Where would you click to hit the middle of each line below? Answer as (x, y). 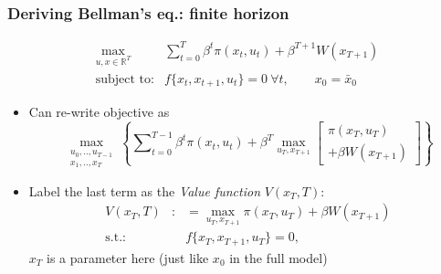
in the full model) (278, 257)
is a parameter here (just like (127, 257)
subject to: (125, 79)
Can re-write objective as (99, 112)
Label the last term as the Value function (145, 190)
